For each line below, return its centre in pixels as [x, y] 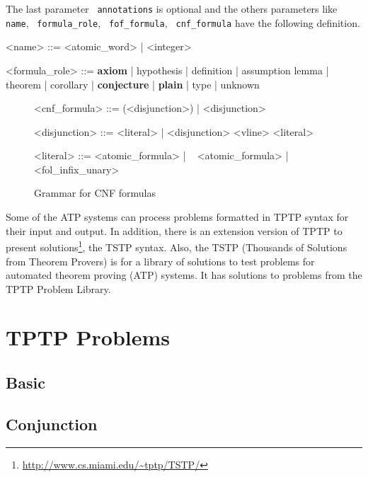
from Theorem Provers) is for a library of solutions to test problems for [160, 261]
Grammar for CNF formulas [95, 193]
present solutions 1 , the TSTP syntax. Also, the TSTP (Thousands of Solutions [177, 246]
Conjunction [52, 424]
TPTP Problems [88, 337]
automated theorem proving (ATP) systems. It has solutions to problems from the [184, 275]
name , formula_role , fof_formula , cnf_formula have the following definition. [183, 22]
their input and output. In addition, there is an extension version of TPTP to [174, 230]
